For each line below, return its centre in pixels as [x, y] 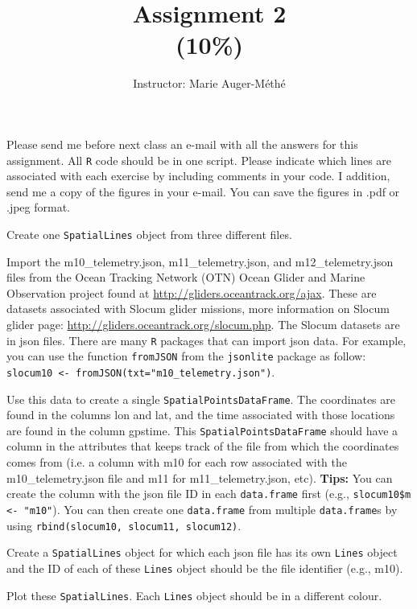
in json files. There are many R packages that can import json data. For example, [206, 340]
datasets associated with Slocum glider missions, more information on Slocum [198, 309]
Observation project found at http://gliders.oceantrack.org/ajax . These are [192, 292]
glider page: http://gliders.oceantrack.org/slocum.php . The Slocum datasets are [203, 324]
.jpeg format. [39, 207]
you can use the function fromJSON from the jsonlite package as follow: [186, 356]
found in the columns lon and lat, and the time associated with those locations [201, 415]
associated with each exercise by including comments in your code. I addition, [198, 176]
